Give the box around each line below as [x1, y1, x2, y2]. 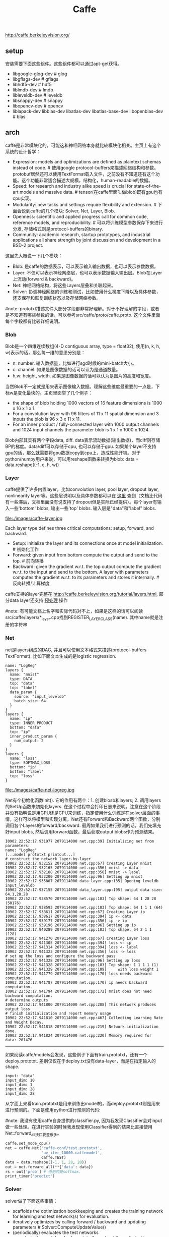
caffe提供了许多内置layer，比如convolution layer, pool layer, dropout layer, [5, 486, 159, 492]
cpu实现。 [12, 195, 34, 201]
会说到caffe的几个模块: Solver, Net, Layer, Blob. [17, 208, 115, 214]
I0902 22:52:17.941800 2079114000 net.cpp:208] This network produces [5, 1002, 156, 1007]
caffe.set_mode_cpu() [5, 1141, 51, 1146]
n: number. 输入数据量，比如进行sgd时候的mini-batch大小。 [12, 360, 137, 366]
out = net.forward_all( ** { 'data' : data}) [5, 1164, 94, 1169]
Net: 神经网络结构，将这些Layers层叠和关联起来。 [12, 282, 116, 288]
